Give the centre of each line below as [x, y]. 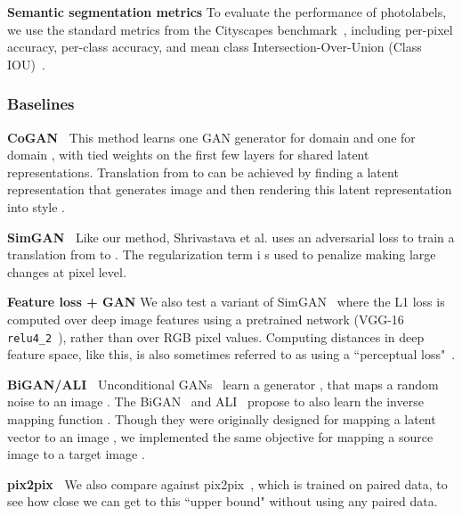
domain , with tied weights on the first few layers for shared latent [188, 155]
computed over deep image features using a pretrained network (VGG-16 [206, 319]
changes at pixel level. [67, 271]
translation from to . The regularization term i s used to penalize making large [222, 254]
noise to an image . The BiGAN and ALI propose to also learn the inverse [215, 401]
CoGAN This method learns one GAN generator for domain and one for [211, 137]
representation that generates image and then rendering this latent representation [230, 189]
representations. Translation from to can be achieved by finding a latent [203, 172]
